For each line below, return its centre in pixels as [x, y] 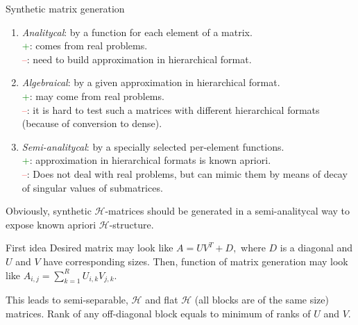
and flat [162, 300]
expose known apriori [51, 224]
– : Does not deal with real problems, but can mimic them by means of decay [185, 173]
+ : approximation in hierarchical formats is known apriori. [146, 160]
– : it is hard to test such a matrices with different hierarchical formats [171, 109]
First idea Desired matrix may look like [89, 248]
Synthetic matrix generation [65, 8]
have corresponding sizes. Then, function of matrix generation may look [196, 261]
